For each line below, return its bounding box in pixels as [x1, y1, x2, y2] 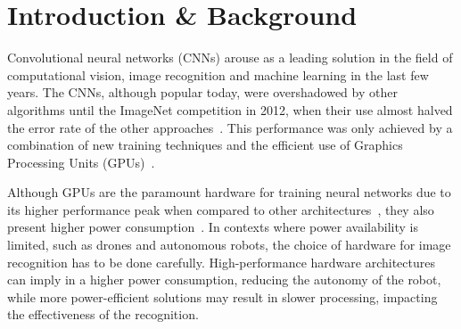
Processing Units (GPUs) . [7, 152, 155, 171]
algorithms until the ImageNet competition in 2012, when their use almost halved [7, 100, 453, 119]
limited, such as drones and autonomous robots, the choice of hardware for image [7, 235, 451, 254]
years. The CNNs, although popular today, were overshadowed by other [7, 83, 398, 102]
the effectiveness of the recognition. [7, 305, 199, 324]
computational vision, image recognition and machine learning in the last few [7, 65, 429, 84]
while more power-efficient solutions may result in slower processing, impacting [7, 287, 438, 306]
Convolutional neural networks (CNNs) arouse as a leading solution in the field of [7, 48, 453, 67]
